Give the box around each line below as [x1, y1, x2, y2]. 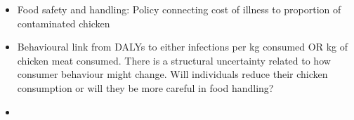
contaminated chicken [17, 15, 110, 30]
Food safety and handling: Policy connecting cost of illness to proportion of [17, 2, 341, 16]
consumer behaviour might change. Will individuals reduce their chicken [17, 67, 328, 81]
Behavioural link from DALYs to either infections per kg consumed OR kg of [17, 39, 348, 54]
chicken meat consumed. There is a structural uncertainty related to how [17, 53, 331, 67]
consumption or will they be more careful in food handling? [17, 80, 274, 95]
